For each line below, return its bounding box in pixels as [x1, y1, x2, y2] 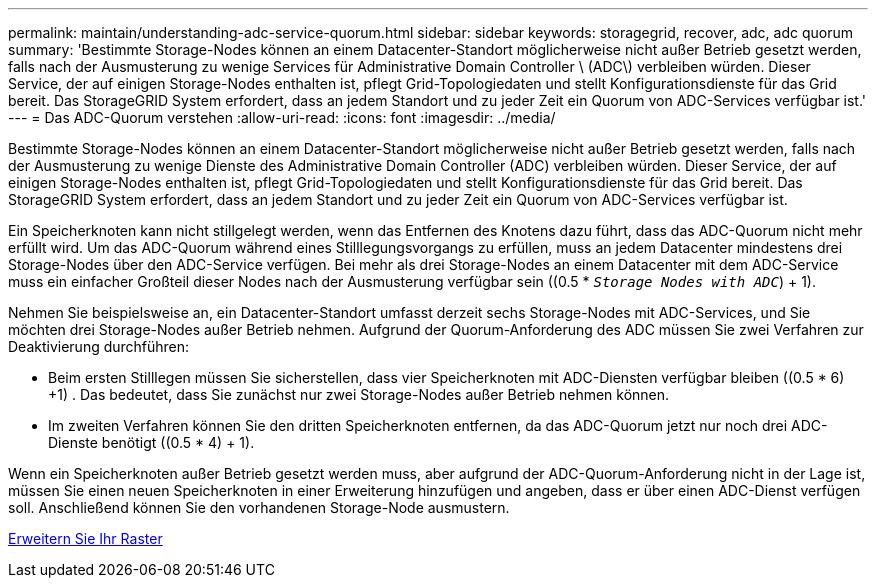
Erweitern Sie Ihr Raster [8, 530, 163, 547]
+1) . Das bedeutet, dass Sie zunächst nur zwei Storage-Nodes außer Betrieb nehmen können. [48, 386, 670, 403]
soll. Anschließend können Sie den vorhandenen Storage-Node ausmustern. [8, 499, 510, 516]
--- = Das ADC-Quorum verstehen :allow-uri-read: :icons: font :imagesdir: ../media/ [8, 109, 556, 126]
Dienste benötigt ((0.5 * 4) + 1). [48, 434, 255, 451]
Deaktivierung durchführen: [8, 338, 190, 355]
